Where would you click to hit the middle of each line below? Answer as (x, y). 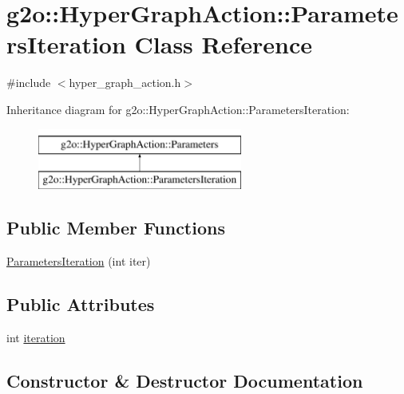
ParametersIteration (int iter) (79, 260)
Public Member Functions (116, 228)
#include (29, 83)
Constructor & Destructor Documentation (185, 380)
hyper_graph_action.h (125, 83)
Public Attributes (81, 303)
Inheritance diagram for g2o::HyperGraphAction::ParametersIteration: (178, 109)
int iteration (36, 337)
